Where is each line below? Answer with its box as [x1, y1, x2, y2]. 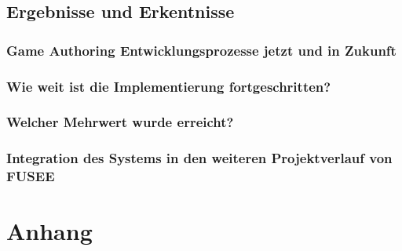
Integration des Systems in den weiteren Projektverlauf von [6, 148, 393, 168]
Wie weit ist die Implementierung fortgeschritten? [6, 76, 331, 96]
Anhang [6, 215, 93, 247]
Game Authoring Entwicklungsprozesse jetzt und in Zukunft [6, 40, 397, 60]
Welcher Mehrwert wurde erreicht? [6, 112, 234, 132]
